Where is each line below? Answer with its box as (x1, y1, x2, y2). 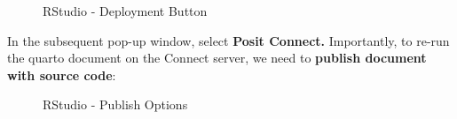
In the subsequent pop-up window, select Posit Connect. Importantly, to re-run (7, 31, 450, 49)
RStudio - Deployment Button (43, 2, 208, 19)
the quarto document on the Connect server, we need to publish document (7, 48, 427, 67)
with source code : (7, 65, 116, 84)
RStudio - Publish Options (43, 95, 188, 114)
